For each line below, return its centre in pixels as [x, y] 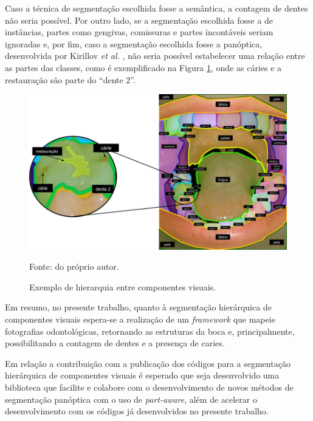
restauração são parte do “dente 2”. [70, 79]
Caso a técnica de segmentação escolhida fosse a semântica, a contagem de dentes [156, 8]
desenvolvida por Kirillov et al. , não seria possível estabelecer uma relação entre [155, 56]
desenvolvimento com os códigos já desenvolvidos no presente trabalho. [137, 411]
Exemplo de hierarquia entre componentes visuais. [122, 286]
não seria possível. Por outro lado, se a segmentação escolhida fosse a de [139, 20]
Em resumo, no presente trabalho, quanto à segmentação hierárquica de [138, 307]
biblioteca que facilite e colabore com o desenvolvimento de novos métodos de [149, 387]
